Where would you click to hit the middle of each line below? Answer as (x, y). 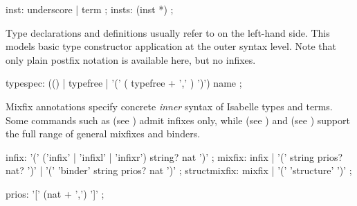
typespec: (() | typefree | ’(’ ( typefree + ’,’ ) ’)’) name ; (124, 83)
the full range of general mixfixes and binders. (103, 134)
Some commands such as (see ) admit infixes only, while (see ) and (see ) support (178, 120)
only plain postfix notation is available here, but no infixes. (131, 59)
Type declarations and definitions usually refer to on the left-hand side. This (168, 32)
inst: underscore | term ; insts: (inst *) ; (90, 9)
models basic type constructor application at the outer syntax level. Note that (171, 46)
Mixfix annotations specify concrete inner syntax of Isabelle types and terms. (169, 106)
